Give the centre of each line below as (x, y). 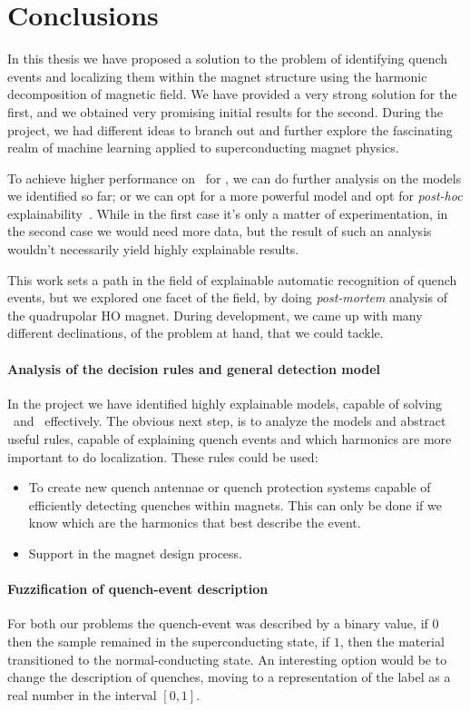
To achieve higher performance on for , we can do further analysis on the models (235, 178)
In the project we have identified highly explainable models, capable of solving (225, 403)
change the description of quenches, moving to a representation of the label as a (229, 677)
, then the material (392, 641)
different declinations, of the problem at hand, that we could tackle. (196, 333)
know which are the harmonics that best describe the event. (195, 523)
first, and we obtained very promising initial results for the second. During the (225, 111)
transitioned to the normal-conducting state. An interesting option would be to (227, 659)
